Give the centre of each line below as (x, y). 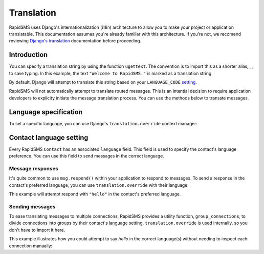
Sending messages (32, 206)
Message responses (34, 168)
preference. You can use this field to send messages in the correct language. (87, 156)
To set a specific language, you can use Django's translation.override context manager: (103, 123)
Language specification (46, 112)
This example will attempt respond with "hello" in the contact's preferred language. (95, 194)
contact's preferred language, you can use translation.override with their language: (99, 185)
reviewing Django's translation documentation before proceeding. (75, 41)
